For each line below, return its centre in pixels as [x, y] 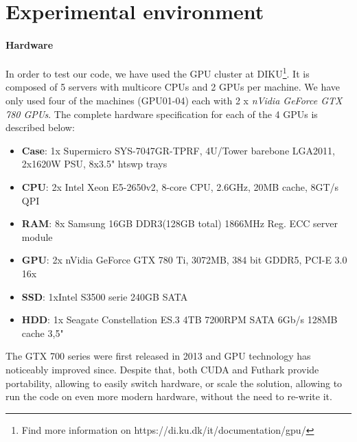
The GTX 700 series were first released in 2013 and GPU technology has [158, 356]
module [37, 236]
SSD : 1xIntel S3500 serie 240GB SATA [105, 296]
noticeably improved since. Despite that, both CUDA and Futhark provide [162, 369]
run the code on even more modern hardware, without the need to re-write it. [169, 396]
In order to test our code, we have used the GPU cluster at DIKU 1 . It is [158, 72]
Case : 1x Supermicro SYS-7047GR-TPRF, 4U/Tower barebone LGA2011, [178, 150]
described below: [40, 127]
